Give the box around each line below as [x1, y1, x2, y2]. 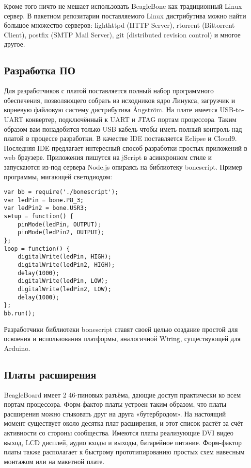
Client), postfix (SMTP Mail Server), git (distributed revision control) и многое [4, 29, 241, 39]
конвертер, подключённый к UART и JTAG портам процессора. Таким [25, 114, 236, 124]
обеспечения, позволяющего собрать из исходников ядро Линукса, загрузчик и [4, 95, 235, 105]
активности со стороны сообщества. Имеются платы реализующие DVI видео [4, 427, 234, 437]
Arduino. [4, 343, 31, 353]
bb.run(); [4, 310, 35, 317]
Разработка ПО [4, 63, 76, 78]
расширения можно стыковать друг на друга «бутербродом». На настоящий [4, 408, 226, 418]
